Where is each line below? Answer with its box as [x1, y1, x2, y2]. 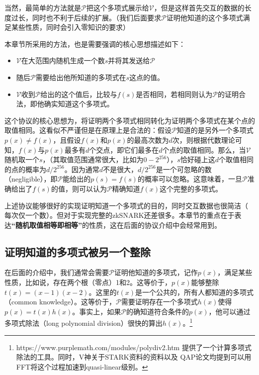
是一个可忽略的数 [156, 164, 212, 174]
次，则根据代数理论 [172, 134, 235, 145]
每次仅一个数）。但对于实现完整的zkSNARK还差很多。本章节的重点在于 [4, 210, 235, 220]
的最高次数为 [127, 134, 169, 145]
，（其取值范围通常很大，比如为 [42, 154, 144, 165]
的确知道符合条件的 [126, 306, 189, 316]
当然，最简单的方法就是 [4, 2, 81, 12]
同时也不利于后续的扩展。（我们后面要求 [32, 12, 161, 22]
